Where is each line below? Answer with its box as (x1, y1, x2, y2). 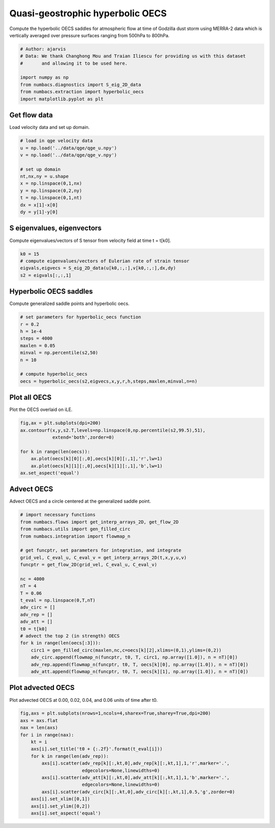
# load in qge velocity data (20, 138, 93, 144)
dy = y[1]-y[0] (20, 209, 58, 215)
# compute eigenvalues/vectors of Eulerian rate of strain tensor (20, 258, 189, 264)
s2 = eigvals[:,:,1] (20, 272, 71, 278)
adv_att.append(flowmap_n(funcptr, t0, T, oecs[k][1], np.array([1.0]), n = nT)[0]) (31, 669, 249, 674)
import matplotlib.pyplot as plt (20, 96, 104, 102)
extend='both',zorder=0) (52, 434, 115, 440)
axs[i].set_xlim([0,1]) (31, 796, 90, 802)
